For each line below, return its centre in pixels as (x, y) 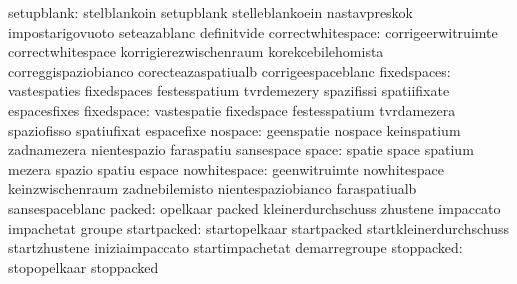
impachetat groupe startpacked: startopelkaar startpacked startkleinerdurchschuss (258, 227)
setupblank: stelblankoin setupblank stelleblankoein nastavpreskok (211, 12)
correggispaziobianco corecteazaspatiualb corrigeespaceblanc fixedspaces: (229, 70)
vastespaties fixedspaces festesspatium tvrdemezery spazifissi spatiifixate (229, 90)
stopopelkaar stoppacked (83, 266)
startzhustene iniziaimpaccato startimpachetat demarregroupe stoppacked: (235, 247)
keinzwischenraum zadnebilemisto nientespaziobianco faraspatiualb (212, 188)
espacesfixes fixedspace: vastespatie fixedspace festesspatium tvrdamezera (232, 109)
